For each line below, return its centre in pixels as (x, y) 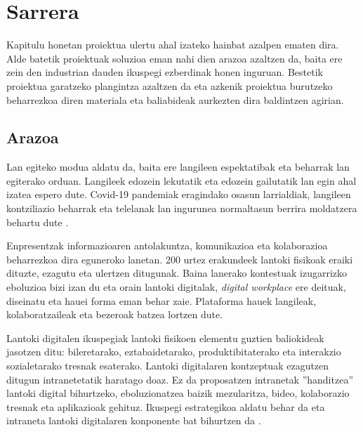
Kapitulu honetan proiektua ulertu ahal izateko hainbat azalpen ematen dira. (173, 45)
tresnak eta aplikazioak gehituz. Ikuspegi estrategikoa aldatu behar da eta (166, 406)
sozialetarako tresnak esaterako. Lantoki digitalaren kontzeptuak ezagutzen (168, 366)
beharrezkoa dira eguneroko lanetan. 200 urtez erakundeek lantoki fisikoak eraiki (180, 259)
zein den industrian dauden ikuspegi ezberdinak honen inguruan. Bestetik (165, 72)
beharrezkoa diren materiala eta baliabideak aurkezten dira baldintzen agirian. (175, 99)
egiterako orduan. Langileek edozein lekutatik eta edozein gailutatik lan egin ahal (181, 180)
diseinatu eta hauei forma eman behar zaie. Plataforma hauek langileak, (161, 300)
